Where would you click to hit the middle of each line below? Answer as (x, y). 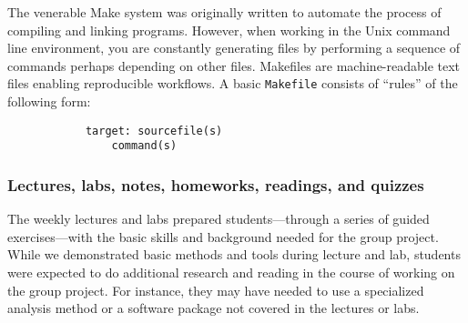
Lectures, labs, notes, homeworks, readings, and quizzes (216, 184)
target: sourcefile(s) (154, 131)
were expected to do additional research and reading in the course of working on (231, 272)
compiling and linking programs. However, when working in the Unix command (229, 30)
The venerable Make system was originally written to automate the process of (224, 12)
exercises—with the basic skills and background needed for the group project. (223, 236)
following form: (49, 101)
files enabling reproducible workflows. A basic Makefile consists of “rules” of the (233, 83)
